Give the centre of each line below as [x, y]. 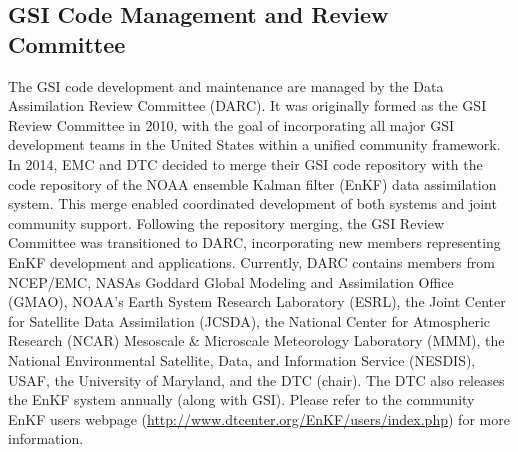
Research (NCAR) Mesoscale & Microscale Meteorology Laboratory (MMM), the [256, 340]
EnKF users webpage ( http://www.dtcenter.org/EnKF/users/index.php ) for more [259, 418]
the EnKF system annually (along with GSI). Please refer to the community [241, 399]
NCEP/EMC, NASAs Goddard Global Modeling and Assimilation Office [231, 281]
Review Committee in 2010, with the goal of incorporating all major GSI [231, 124]
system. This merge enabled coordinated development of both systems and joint [252, 203]
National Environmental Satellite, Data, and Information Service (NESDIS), [242, 359]
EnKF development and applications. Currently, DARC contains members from [251, 261]
